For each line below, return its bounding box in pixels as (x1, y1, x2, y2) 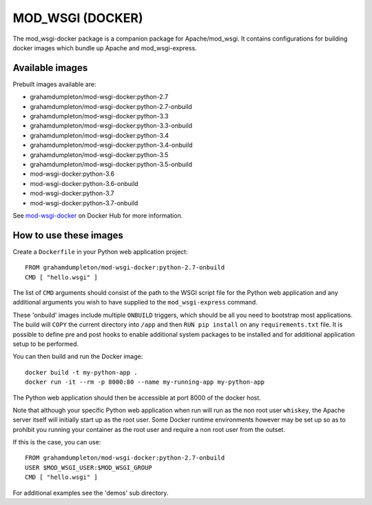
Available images (12, 62, 88, 74)
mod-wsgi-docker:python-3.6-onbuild (30, 179, 138, 187)
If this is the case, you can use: (12, 438, 101, 446)
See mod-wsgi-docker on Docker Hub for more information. (12, 211, 183, 220)
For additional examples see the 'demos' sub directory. (12, 488, 169, 497)
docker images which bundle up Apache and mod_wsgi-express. (12, 43, 197, 52)
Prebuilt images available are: (12, 80, 96, 88)
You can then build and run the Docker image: (12, 352, 143, 361)
